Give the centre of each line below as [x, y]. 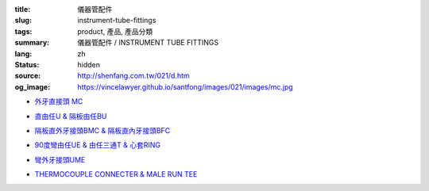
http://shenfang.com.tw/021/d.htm [133, 76]
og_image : [33, 86]
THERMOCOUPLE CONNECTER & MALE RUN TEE [116, 174]
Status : [27, 64]
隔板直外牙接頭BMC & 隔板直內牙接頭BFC [102, 130]
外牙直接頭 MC [59, 101]
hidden [89, 64]
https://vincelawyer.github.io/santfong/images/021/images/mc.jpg [185, 86]
